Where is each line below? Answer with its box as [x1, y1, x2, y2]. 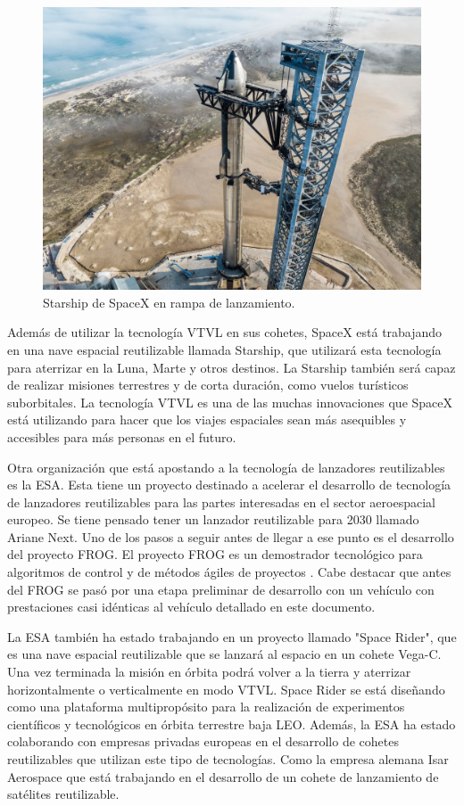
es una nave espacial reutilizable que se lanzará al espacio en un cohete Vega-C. [7, 645, 442, 663]
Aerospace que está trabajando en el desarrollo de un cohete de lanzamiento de [7, 767, 439, 785]
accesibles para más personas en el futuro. [7, 427, 236, 446]
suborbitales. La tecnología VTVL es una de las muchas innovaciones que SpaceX [7, 392, 453, 411]
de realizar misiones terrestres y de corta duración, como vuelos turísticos [7, 375, 409, 394]
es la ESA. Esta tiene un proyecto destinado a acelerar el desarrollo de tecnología [7, 475, 452, 494]
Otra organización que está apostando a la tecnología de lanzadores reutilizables [7, 457, 445, 476]
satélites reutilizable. [7, 785, 120, 803]
